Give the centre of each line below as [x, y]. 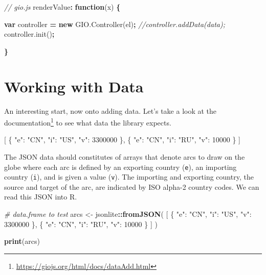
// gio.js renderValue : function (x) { [62, 7]
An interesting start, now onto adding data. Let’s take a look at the [110, 110]
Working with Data [74, 86]
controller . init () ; [29, 34]
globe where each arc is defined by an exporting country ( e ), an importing [120, 167]
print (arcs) [22, 241]
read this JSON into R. [41, 197]
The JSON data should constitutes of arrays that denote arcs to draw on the [125, 156]
